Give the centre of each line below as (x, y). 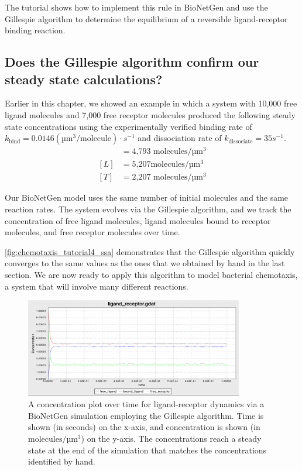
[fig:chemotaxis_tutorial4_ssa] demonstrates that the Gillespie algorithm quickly (150, 251)
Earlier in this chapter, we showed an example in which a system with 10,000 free (151, 103)
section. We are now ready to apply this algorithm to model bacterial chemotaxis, (151, 275)
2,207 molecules (160, 178)
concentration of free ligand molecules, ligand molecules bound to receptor (138, 220)
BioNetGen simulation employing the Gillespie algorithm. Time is (146, 415)
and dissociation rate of (180, 138)
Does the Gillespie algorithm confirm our (132, 62)
